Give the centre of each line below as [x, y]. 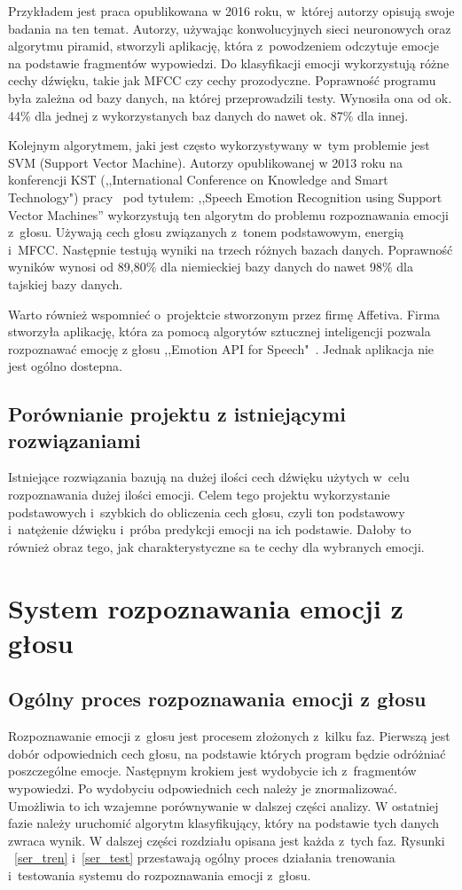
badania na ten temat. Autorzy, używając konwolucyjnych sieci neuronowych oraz [230, 28]
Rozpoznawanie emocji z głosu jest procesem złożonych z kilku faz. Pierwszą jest [229, 736]
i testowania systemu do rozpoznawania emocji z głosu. [160, 874]
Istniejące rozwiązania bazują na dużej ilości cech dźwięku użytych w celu [209, 477]
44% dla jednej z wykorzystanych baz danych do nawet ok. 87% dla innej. [208, 115]
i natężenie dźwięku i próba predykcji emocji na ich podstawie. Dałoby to [210, 529]
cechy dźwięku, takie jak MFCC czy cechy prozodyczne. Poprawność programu [222, 80]
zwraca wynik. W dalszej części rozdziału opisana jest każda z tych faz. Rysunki [227, 840]
